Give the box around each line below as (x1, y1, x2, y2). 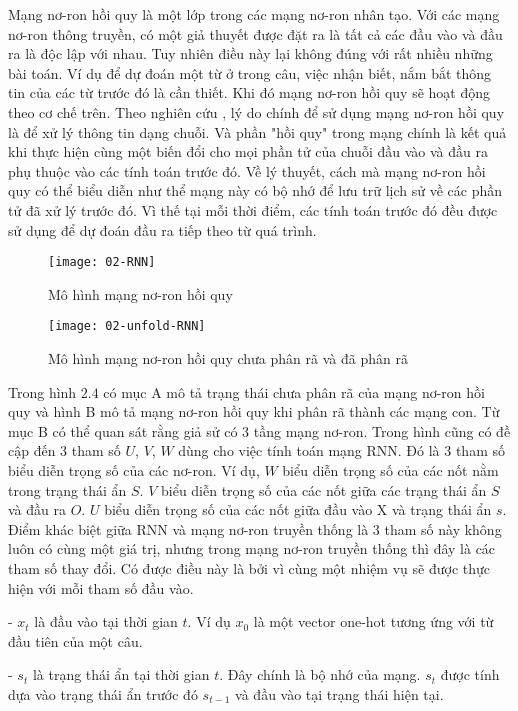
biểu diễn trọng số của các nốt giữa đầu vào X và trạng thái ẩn (104, 499, 492, 520)
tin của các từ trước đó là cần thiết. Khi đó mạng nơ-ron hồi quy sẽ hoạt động (8, 82, 491, 103)
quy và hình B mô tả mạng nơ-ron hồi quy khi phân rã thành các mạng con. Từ (8, 401, 500, 422)
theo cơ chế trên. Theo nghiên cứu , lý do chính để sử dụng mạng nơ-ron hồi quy (8, 101, 505, 122)
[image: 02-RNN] (48, 255, 156, 270)
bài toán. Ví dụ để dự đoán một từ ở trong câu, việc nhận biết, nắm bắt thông (8, 62, 492, 83)
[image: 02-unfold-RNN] (48, 319, 206, 334)
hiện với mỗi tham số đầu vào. (8, 577, 194, 598)
